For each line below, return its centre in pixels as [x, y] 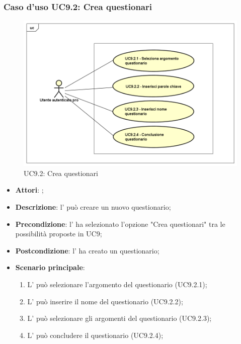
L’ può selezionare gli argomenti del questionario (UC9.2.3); [119, 318]
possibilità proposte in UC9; [59, 234]
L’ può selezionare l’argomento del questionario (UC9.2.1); [117, 284]
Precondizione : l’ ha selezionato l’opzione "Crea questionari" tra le [120, 224]
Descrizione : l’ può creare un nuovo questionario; [93, 207]
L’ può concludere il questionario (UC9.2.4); [95, 335]
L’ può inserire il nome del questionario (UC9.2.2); [105, 301]
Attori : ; [29, 190]
